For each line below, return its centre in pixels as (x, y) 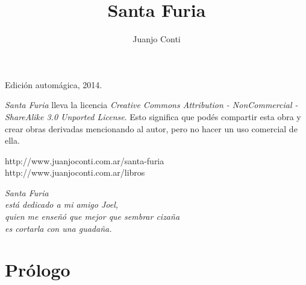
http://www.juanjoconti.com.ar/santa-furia (85, 160)
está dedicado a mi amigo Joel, (62, 204)
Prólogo (38, 270)
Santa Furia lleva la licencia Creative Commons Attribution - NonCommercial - (151, 105)
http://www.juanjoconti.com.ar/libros (75, 172)
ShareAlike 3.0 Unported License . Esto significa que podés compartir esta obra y (153, 116)
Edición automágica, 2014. (54, 84)
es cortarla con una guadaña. (58, 228)
